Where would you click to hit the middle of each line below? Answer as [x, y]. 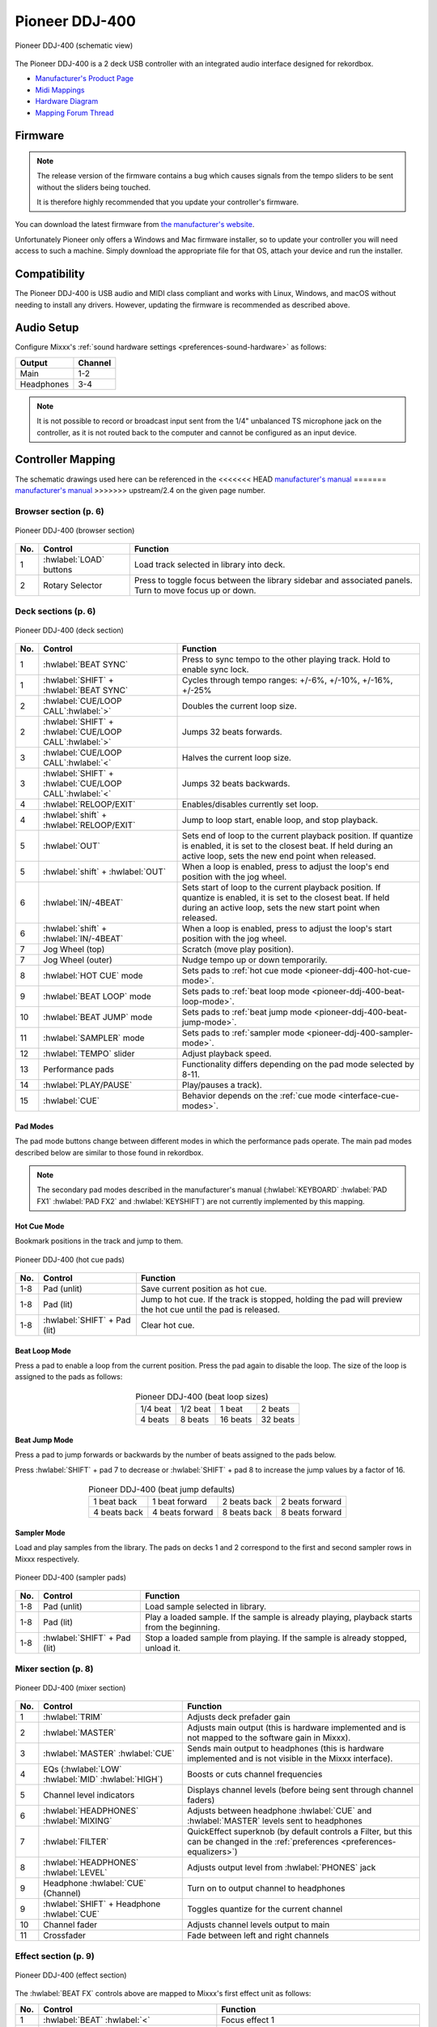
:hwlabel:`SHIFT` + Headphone [102, 1904]
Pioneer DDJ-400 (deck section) [70, 630]
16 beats [236, 1420]
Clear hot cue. [168, 1325]
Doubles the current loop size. [240, 706]
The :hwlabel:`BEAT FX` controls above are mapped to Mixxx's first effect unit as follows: [163, 1994]
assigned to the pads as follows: [69, 1377]
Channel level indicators [89, 1795]
